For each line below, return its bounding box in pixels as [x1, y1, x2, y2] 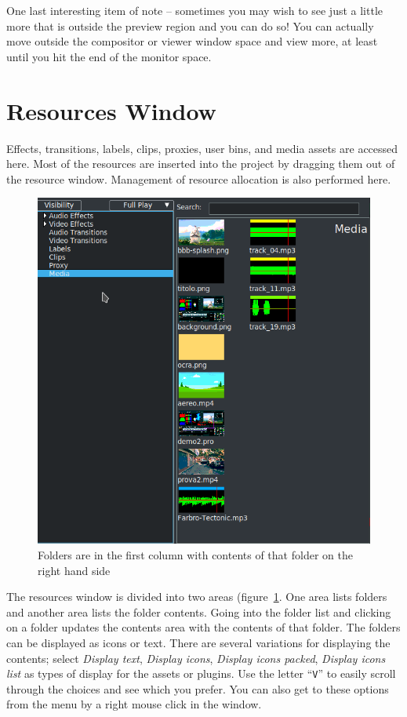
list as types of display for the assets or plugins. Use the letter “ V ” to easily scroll [6, 665, 396, 682]
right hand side [38, 562, 111, 578]
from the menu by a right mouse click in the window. [6, 696, 262, 712]
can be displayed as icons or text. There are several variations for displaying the [6, 634, 391, 650]
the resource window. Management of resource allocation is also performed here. [6, 170, 391, 187]
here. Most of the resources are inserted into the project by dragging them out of [6, 155, 395, 172]
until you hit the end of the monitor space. [6, 48, 212, 64]
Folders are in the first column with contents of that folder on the [38, 546, 353, 562]
